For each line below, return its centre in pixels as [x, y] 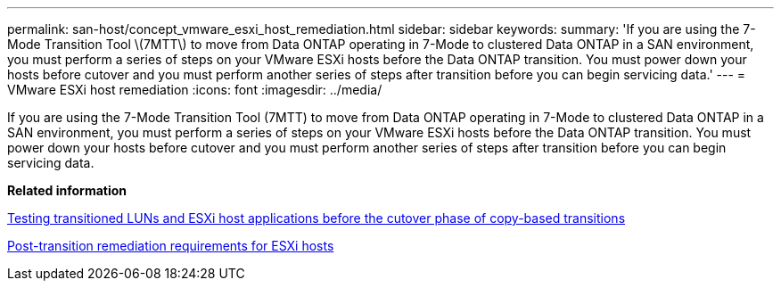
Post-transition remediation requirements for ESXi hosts [171, 246]
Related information [67, 190]
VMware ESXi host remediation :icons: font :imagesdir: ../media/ [195, 90]
